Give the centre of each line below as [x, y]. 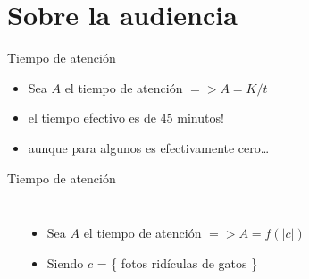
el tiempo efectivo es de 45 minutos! [126, 118]
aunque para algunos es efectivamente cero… [149, 147]
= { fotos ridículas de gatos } [177, 262]
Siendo [65, 262]
